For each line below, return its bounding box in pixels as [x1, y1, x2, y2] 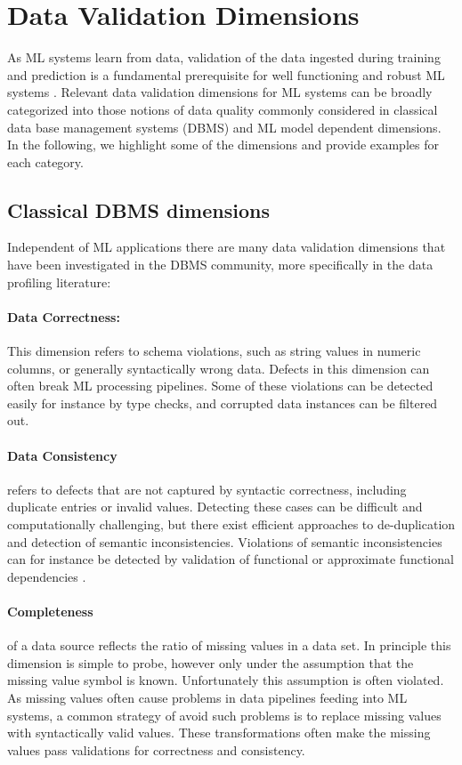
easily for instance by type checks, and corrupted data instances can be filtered [7, 393, 438, 412]
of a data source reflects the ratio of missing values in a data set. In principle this [7, 636, 451, 655]
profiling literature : [7, 272, 111, 291]
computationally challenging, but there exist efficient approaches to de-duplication [7, 515, 456, 534]
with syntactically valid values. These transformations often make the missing [7, 723, 431, 742]
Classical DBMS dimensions [7, 196, 270, 223]
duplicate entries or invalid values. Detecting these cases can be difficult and [7, 497, 423, 516]
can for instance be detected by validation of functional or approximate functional [7, 550, 454, 568]
